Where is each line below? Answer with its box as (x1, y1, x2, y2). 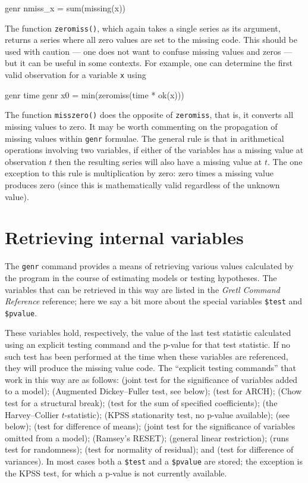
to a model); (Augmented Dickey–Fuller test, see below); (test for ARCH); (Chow (5, 385, 302, 397)
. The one (268, 155, 303, 167)
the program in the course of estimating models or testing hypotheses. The (5, 271, 277, 283)
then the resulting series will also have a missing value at (55, 155, 262, 167)
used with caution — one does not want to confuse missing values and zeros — (5, 45, 293, 57)
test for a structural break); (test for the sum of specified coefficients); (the (5, 397, 278, 409)
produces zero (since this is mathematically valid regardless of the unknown (5, 178, 280, 191)
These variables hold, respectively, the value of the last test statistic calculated (5, 326, 291, 339)
